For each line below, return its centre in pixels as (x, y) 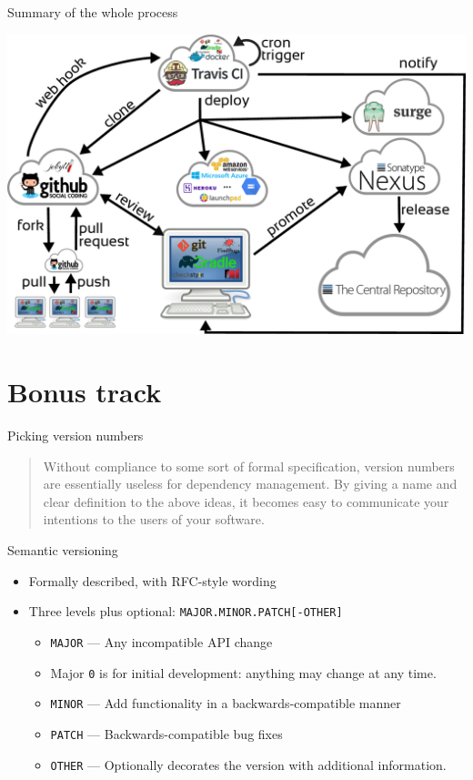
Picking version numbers (75, 436)
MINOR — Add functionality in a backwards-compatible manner (226, 703)
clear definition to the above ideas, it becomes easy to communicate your (246, 501)
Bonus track (85, 392)
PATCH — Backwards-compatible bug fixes (166, 733)
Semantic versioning (63, 550)
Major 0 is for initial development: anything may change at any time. (243, 672)
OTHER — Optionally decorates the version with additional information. (248, 764)
